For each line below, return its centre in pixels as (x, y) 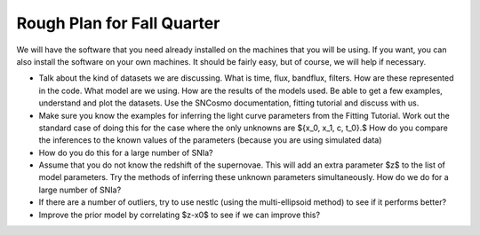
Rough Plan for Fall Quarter (118, 23)
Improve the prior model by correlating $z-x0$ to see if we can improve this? (179, 215)
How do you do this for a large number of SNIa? (126, 153)
